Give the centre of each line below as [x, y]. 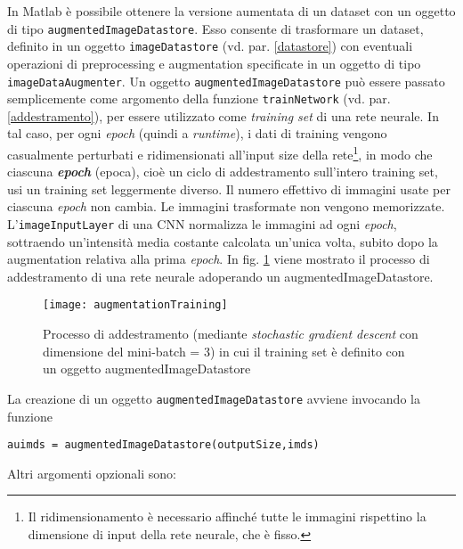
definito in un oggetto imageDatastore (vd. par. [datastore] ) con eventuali [210, 46]
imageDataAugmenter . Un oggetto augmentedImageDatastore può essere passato [226, 81]
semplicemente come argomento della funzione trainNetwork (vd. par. [199, 98]
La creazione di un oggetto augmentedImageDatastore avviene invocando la [214, 398]
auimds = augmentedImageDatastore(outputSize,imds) [163, 445]
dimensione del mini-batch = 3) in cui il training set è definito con [224, 351]
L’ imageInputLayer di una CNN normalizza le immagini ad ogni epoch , [202, 224]
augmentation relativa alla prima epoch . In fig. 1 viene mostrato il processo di [219, 259]
